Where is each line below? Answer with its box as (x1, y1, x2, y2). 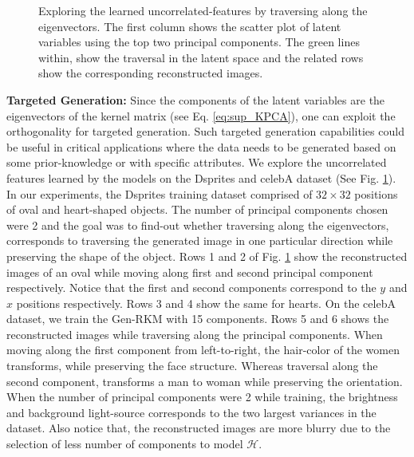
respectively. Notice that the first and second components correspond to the (6, 279, 377, 296)
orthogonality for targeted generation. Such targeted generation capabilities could (6, 123, 404, 140)
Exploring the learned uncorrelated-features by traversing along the (38, 2, 368, 18)
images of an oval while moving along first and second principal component (6, 263, 373, 280)
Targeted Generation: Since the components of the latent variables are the (6, 91, 385, 108)
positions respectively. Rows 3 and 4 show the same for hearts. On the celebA (16, 294, 396, 311)
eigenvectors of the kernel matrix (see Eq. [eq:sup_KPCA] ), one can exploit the (6, 107, 396, 124)
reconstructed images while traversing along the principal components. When (6, 325, 383, 342)
